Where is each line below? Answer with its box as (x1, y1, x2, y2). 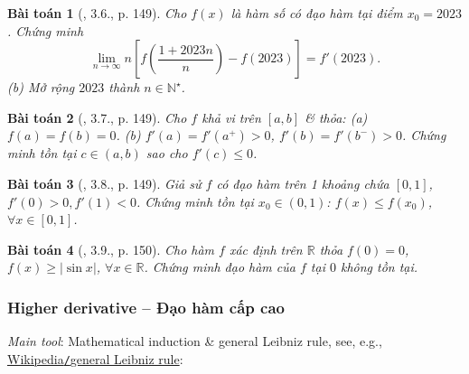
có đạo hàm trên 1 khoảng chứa (216, 173, 389, 192)
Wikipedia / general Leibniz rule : (7, 349, 183, 368)
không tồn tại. (340, 257, 418, 276)
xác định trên (229, 239, 303, 258)
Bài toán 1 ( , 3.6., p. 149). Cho (7, 4, 187, 22)
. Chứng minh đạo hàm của (144, 257, 295, 276)
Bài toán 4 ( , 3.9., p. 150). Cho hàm (7, 239, 215, 258)
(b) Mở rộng (7, 78, 75, 97)
